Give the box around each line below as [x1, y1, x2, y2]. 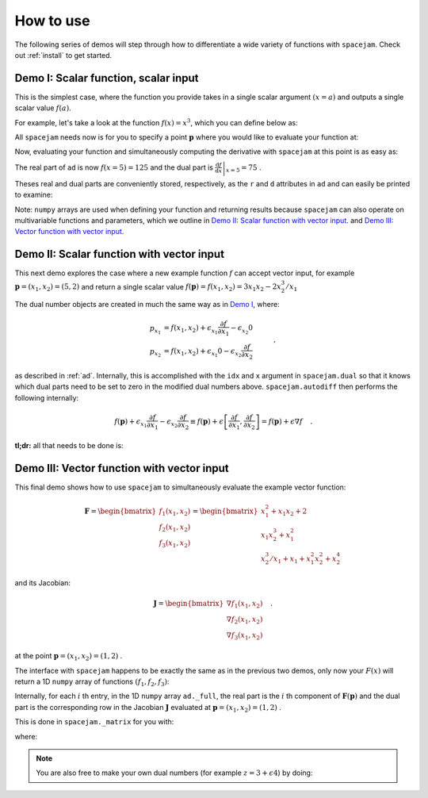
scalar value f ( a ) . [14, 103, 71, 113]
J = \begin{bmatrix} [153, 599, 224, 608]
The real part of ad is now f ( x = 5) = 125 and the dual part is [14, 163, 214, 172]
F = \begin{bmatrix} [84, 507, 157, 516]
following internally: [14, 393, 79, 402]
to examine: [14, 190, 53, 200]
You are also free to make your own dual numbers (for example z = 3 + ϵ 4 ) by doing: [36, 768, 313, 777]
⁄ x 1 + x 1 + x [270, 554, 311, 565]
